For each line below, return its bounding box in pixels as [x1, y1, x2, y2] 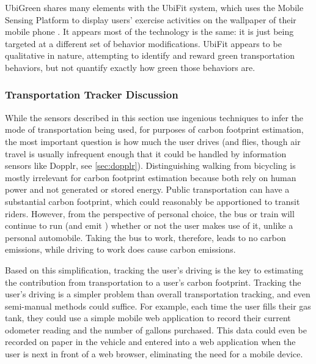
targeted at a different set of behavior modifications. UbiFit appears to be [5, 37, 282, 50]
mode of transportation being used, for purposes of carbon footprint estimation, [5, 123, 304, 136]
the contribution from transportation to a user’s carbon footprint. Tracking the [5, 275, 301, 288]
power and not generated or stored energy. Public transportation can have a [5, 183, 290, 196]
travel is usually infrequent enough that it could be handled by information [5, 147, 287, 160]
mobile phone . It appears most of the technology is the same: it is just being [5, 25, 294, 38]
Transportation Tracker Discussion [5, 87, 178, 102]
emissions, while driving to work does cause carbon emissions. [5, 243, 236, 256]
